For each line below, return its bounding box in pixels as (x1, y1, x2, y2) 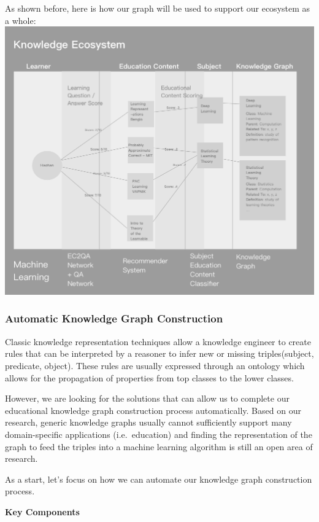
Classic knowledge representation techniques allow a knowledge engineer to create (5, 335, 311, 348)
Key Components (5, 505, 80, 518)
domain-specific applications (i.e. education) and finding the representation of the (5, 427, 312, 440)
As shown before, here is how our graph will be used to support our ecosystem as (5, 2, 310, 14)
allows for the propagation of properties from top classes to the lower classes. (5, 371, 294, 384)
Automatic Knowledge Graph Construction (5, 311, 223, 326)
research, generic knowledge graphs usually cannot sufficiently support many (5, 416, 292, 429)
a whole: (5, 14, 36, 26)
